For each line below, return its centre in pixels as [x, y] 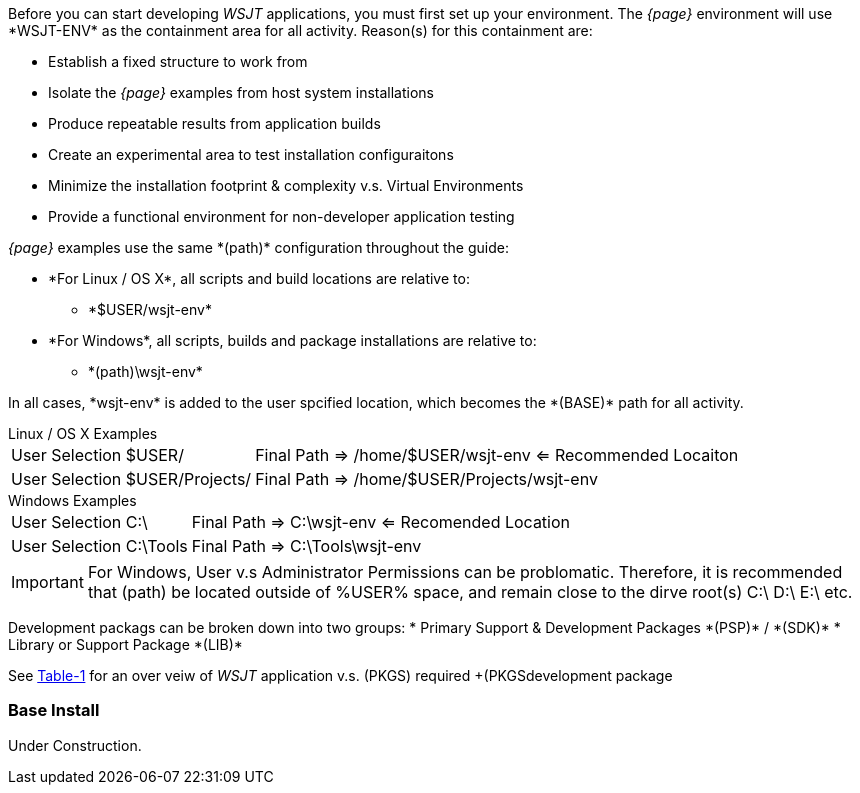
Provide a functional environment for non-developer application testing [281, 216]
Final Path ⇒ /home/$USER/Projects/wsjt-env [426, 479]
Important [47, 582]
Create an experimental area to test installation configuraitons [251, 154]
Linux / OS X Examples [83, 433]
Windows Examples [72, 500]
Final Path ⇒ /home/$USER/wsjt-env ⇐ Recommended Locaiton [497, 455]
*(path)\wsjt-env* [145, 371]
